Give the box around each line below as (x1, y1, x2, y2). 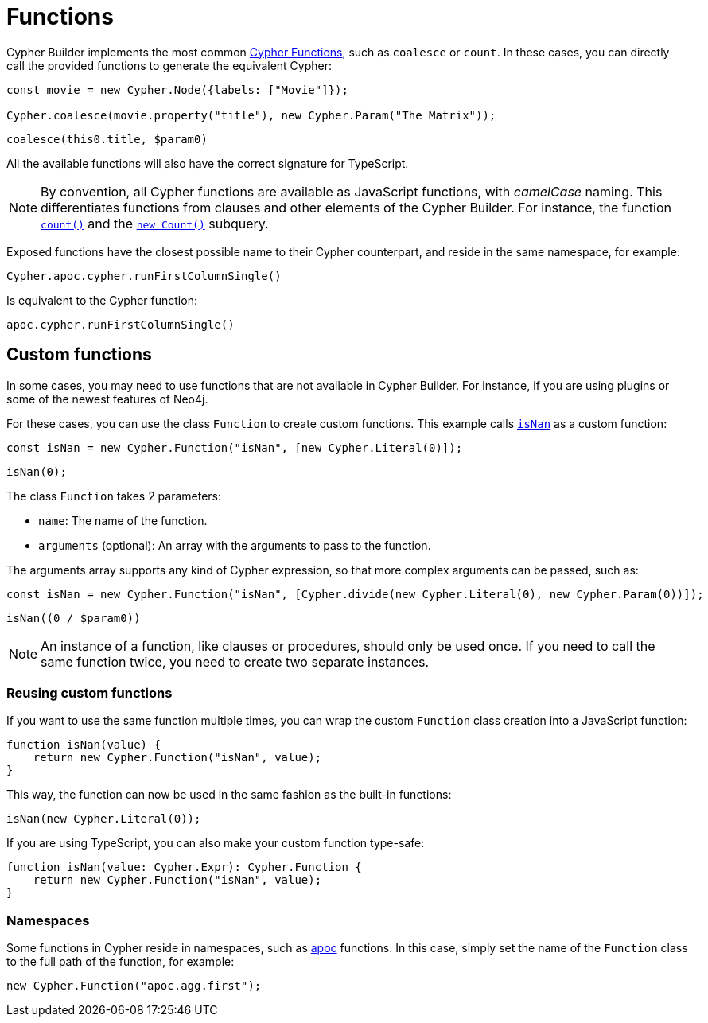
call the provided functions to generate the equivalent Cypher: (6, 58, 333, 72)
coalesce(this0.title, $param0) (6, 132, 208, 146)
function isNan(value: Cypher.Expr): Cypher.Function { (6, 861, 362, 874)
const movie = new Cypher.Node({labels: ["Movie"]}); (6, 83, 348, 96)
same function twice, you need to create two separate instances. (41, 653, 430, 670)
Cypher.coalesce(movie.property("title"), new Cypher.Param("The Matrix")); (6, 108, 496, 122)
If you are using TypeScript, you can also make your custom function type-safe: (6, 836, 425, 850)
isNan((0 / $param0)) (6, 611, 141, 624)
